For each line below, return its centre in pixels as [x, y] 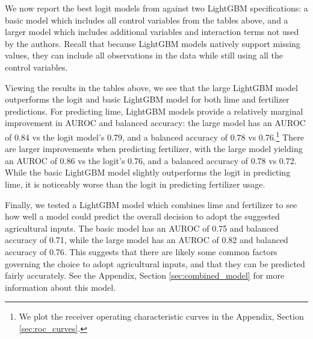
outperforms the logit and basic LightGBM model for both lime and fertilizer [147, 99]
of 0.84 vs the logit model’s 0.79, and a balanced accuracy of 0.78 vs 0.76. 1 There [154, 136]
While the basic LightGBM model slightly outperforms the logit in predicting [148, 172]
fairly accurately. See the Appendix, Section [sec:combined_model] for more [145, 275]
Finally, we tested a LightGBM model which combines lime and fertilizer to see [151, 204]
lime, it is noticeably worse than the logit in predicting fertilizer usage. [135, 184]
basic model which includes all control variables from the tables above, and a [147, 20]
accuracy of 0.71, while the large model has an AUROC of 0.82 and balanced [147, 240]
